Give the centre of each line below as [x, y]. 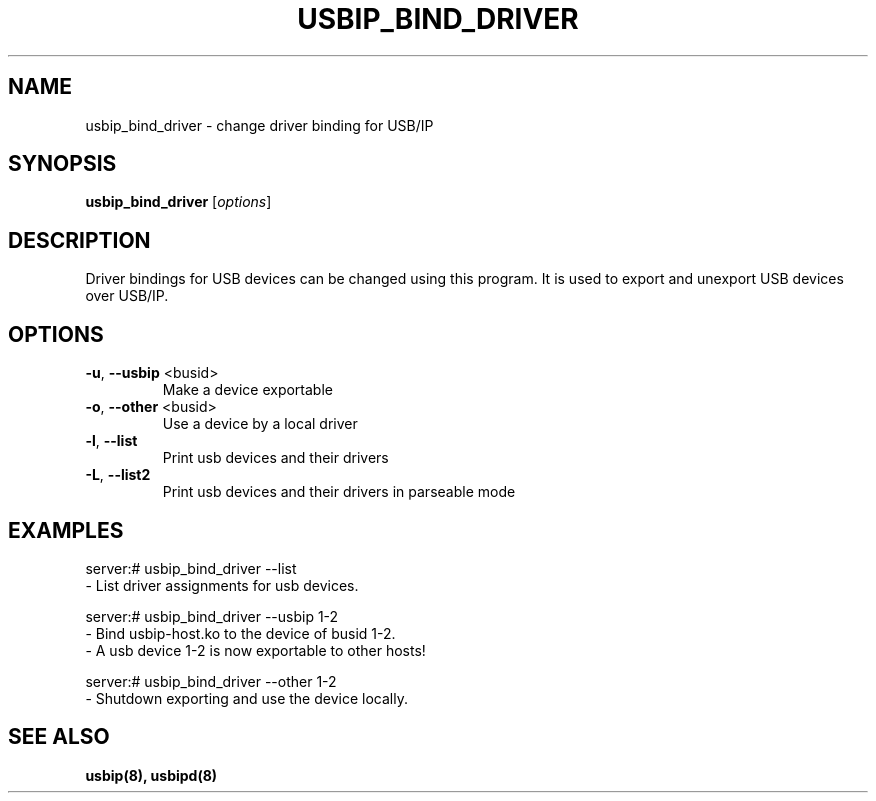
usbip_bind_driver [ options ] [178, 202]
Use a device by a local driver [260, 424]
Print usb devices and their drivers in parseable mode [339, 492]
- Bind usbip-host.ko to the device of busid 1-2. [240, 633]
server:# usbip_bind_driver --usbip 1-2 [212, 616]
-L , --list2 [118, 475]
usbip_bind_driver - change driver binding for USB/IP [259, 125]
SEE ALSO [59, 737]
